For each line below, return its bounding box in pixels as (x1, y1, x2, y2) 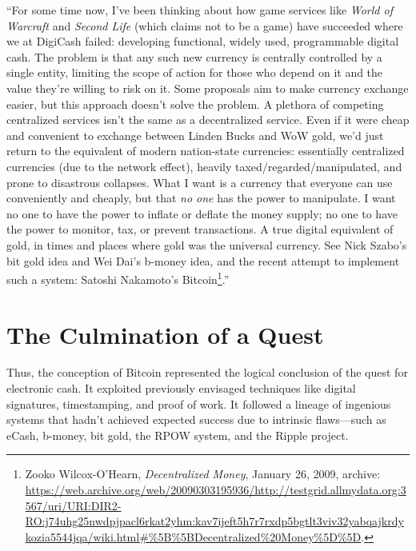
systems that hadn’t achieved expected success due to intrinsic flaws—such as (6, 411, 386, 428)
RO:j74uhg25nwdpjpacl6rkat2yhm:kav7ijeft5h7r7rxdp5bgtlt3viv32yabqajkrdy (25, 513, 404, 529)
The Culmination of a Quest (6, 317, 324, 350)
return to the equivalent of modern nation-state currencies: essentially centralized (6, 142, 405, 159)
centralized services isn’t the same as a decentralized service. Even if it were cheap (6, 111, 410, 128)
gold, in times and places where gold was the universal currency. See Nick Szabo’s (6, 236, 407, 253)
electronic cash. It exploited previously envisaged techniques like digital (6, 380, 356, 397)
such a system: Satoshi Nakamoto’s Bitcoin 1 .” (6, 269, 230, 287)
